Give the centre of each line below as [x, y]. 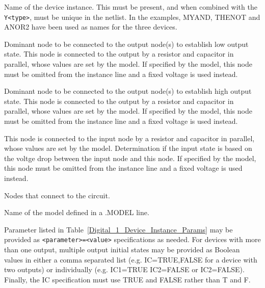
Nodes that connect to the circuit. [57, 195]
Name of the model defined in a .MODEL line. [77, 212]
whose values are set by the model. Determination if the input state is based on [128, 148]
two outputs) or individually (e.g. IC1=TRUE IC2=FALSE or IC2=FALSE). [124, 269]
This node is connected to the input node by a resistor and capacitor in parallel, [129, 138]
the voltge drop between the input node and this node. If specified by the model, [130, 158]
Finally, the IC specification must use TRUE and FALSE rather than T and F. [127, 279]
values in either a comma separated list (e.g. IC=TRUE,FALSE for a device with [131, 259]
